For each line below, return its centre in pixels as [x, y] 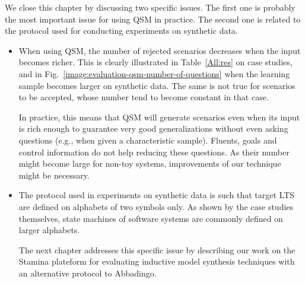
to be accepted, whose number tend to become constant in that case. [144, 97]
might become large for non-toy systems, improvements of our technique [150, 163]
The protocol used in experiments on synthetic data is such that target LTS [157, 195]
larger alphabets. [49, 230]
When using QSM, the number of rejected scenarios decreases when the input [160, 50]
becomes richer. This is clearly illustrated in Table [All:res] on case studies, [155, 62]
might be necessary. [54, 175]
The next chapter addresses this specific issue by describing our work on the [157, 249]
